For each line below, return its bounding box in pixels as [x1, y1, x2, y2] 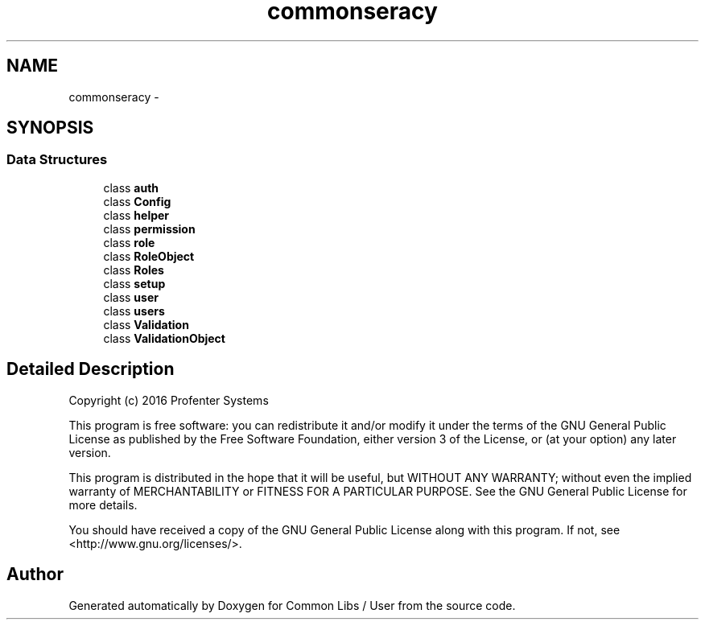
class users [103, 303, 165, 318]
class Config [103, 194, 171, 208]
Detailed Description [6, 359, 175, 380]
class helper [103, 208, 170, 222]
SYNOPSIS [6, 117, 94, 138]
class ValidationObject [103, 331, 225, 345]
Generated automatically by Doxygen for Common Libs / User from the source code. [68, 598, 516, 612]
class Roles [103, 262, 164, 277]
